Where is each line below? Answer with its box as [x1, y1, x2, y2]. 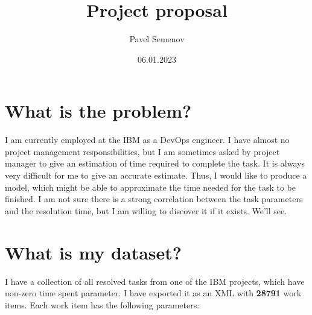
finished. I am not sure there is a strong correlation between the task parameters [5, 192, 303, 205]
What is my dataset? [5, 240, 182, 264]
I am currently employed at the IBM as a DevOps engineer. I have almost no [5, 133, 290, 146]
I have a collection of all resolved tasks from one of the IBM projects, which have [5, 275, 305, 287]
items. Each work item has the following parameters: [5, 298, 200, 311]
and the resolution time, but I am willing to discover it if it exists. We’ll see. [5, 204, 287, 217]
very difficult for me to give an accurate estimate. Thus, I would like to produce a [5, 169, 307, 182]
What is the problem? [5, 98, 192, 123]
